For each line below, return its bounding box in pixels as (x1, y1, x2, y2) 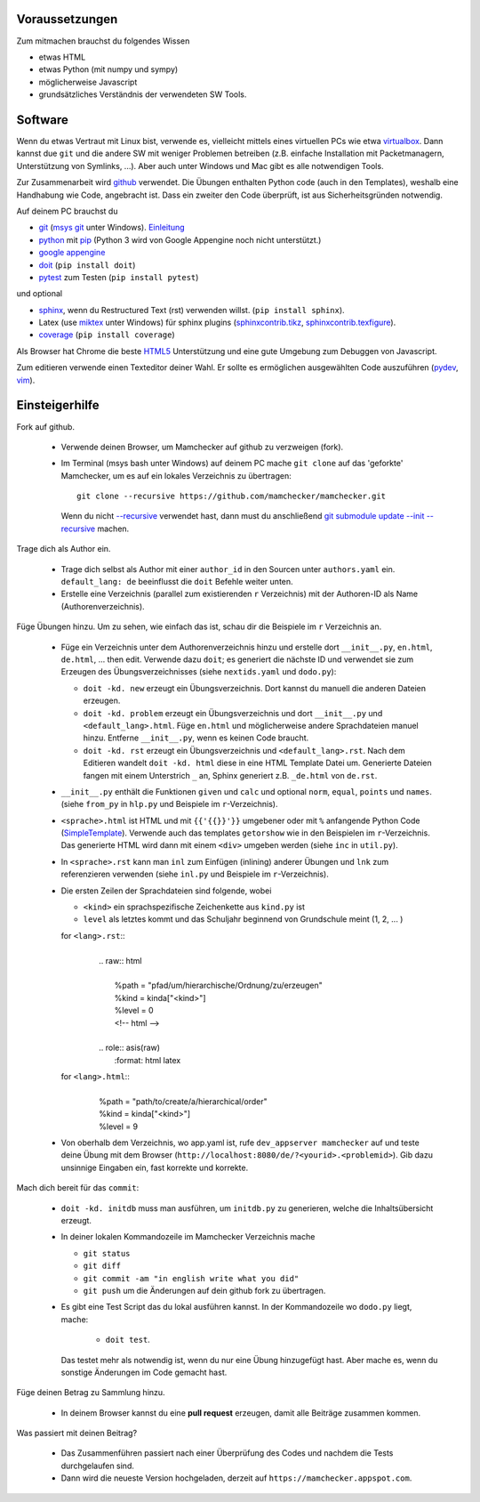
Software (16, 112, 68, 127)
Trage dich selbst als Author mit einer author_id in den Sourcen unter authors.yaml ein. (60, 563, 396, 574)
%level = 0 (114, 1005, 155, 1016)
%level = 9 (99, 1121, 138, 1132)
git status (83, 1248, 131, 1258)
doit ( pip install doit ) (38, 259, 136, 271)
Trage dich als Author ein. (16, 544, 111, 554)
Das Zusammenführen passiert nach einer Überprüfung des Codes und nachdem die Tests (60, 1448, 394, 1458)
